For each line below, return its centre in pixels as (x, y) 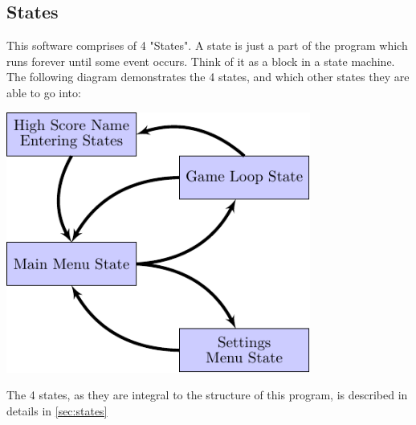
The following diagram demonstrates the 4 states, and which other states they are (208, 77)
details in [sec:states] (57, 411)
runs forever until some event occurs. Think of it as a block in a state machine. (201, 61)
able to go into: (44, 92)
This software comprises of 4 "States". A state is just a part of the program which (207, 45)
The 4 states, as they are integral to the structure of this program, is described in (207, 395)
